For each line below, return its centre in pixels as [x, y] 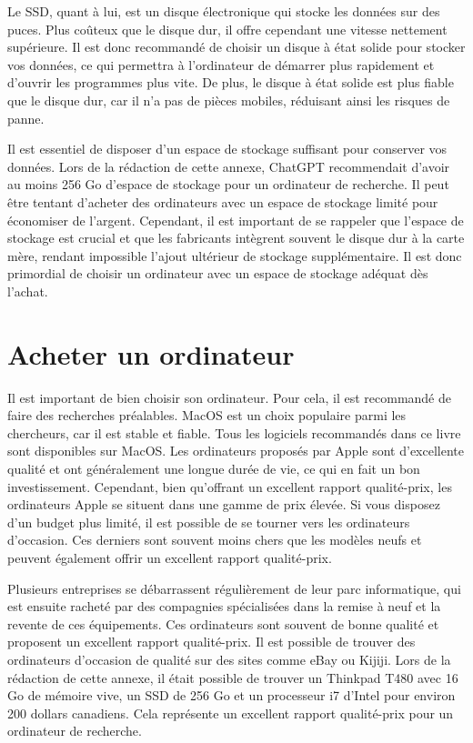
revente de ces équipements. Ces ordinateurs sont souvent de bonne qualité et [223, 623]
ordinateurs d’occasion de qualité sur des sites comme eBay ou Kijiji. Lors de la [229, 659]
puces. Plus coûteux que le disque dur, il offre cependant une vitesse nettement [227, 29]
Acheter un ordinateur [151, 353]
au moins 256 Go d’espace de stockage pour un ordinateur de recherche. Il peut [228, 184]
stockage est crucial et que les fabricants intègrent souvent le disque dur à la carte [236, 238]
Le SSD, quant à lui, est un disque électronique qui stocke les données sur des [224, 11]
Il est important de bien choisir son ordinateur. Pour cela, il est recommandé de [229, 397]
